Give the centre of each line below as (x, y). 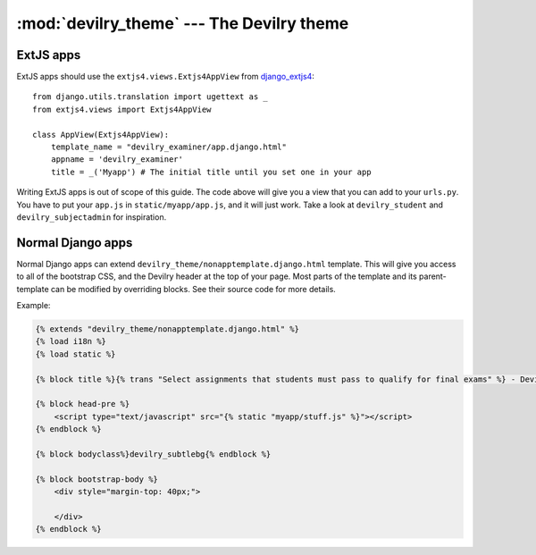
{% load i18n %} (71, 341)
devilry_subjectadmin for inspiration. (92, 217)
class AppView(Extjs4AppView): (101, 135)
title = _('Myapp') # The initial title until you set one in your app (211, 172)
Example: (33, 306)
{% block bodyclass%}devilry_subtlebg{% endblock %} (153, 454)
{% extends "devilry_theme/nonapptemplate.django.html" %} (167, 329)
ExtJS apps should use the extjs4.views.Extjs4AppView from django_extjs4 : (165, 77)
